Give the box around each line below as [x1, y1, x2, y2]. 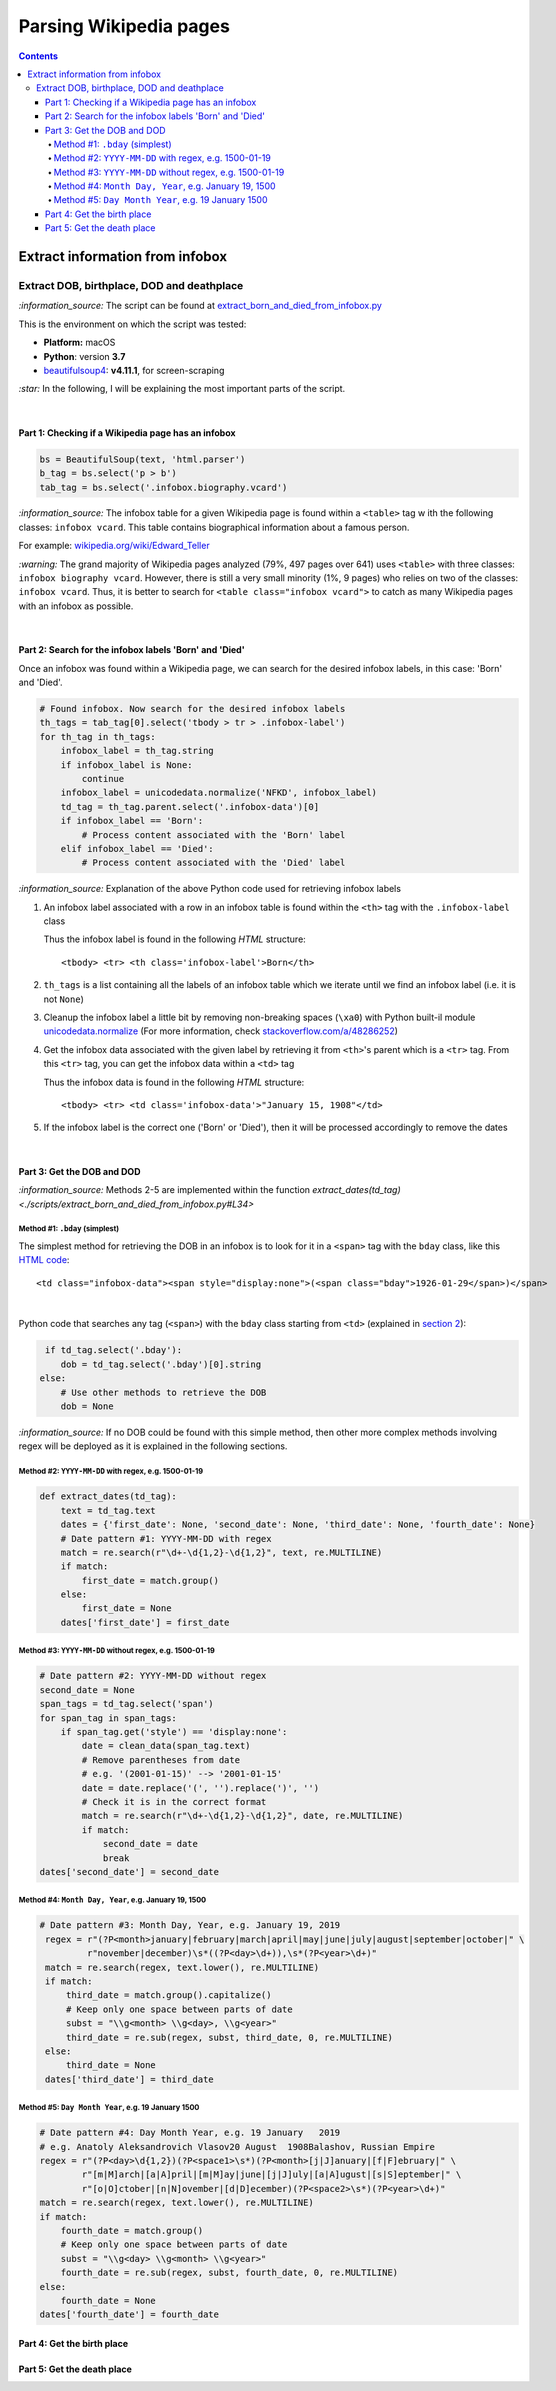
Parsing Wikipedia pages [18, 15, 230, 37]
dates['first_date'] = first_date [60, 1616, 230, 1628]
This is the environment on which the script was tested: [18, 318, 247, 330]
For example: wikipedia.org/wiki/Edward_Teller [18, 540, 210, 552]
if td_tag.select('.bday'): [45, 1345, 183, 1356]
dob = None [60, 1401, 114, 1412]
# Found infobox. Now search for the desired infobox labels [39, 703, 346, 714]
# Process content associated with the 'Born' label [81, 829, 346, 840]
